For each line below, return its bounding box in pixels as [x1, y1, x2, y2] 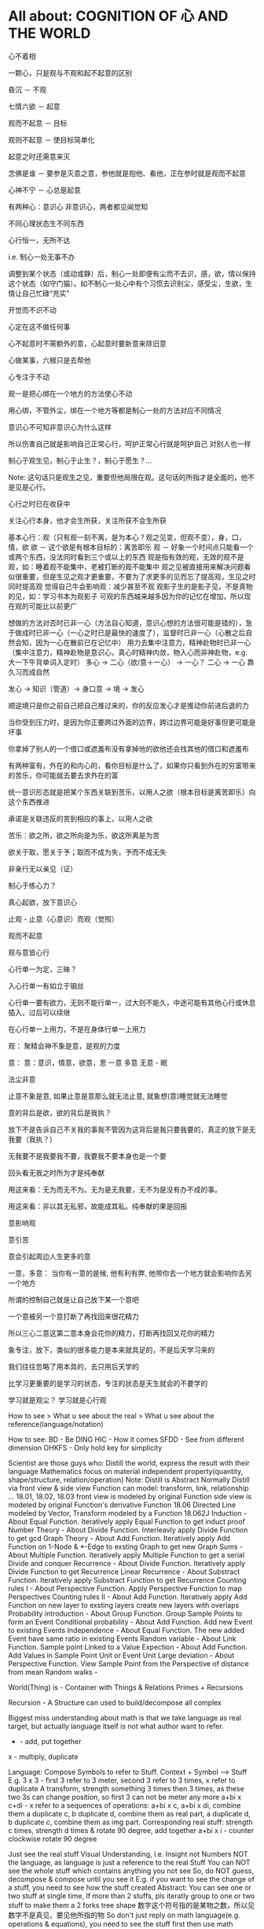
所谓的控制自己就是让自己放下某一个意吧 [8, 1295, 139, 1304]
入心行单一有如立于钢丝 [8, 981, 84, 990]
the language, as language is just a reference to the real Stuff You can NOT [8, 1857, 251, 1867]
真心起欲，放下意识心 [8, 897, 77, 907]
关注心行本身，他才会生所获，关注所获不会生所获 [8, 516, 167, 525]
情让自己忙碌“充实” [8, 288, 70, 297]
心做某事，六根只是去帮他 [8, 355, 91, 364]
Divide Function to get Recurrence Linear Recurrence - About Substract [8, 1567, 240, 1576]
